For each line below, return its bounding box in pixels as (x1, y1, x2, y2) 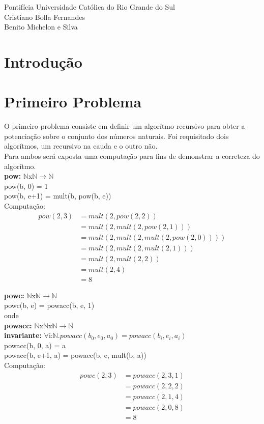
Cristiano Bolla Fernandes (4, 11, 85, 22)
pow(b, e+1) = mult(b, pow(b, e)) (4, 190, 111, 201)
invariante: (4, 330, 42, 341)
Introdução (4, 51, 82, 72)
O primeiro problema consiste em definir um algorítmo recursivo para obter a (4, 121, 245, 131)
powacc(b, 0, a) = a (4, 340, 66, 350)
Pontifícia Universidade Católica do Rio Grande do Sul (4, 2, 175, 12)
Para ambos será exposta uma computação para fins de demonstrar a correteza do (4, 151, 260, 161)
